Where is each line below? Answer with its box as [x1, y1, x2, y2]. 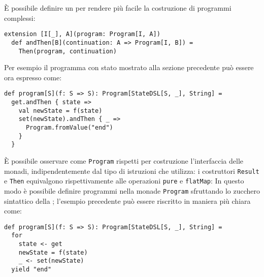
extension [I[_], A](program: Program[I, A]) [4, 30, 160, 38]
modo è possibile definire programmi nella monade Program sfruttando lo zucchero [4, 185, 260, 196]
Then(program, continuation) [18, 47, 117, 55]
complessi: [4, 12, 36, 23]
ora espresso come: [4, 72, 62, 82]
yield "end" [11, 266, 52, 273]
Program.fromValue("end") [25, 124, 113, 131]
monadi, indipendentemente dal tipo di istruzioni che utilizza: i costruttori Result [4, 165, 259, 176]
